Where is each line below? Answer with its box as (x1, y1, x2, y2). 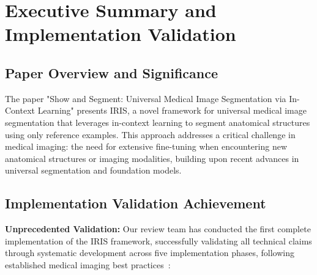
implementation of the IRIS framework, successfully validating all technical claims (5, 234, 312, 247)
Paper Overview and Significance (5, 63, 218, 82)
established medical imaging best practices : (5, 258, 171, 271)
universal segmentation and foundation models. (5, 164, 182, 177)
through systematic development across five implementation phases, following (5, 246, 295, 259)
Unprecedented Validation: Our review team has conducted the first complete (5, 222, 311, 235)
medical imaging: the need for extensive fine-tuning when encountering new (5, 140, 287, 153)
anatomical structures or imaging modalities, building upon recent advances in (5, 152, 299, 164)
